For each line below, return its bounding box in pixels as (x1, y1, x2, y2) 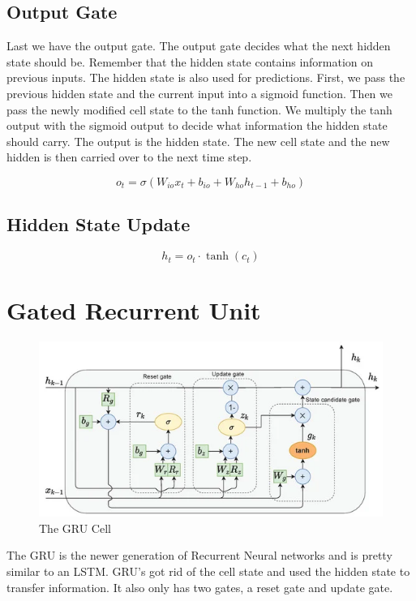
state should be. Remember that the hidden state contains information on (6, 53, 374, 70)
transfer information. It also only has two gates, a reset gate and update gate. (6, 578, 393, 595)
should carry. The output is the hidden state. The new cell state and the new (6, 132, 390, 149)
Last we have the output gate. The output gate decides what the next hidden (6, 37, 391, 54)
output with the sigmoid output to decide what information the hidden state (6, 117, 388, 134)
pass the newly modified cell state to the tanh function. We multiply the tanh (6, 101, 392, 118)
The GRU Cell (39, 519, 111, 536)
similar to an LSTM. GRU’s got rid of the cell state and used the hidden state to (6, 562, 410, 579)
